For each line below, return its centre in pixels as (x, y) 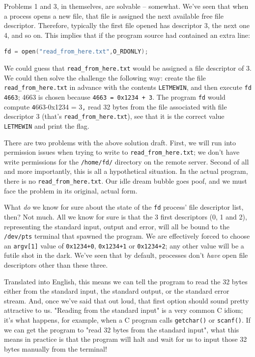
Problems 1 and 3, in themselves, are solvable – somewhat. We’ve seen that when (126, 6)
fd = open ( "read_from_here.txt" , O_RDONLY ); (76, 52)
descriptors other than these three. (56, 265)
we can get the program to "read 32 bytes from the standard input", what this (122, 329)
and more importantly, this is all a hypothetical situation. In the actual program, (126, 171)
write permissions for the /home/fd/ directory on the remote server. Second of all (127, 161)
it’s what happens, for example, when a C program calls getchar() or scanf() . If (127, 319)
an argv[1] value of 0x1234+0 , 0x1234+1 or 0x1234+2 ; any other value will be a (124, 245)
